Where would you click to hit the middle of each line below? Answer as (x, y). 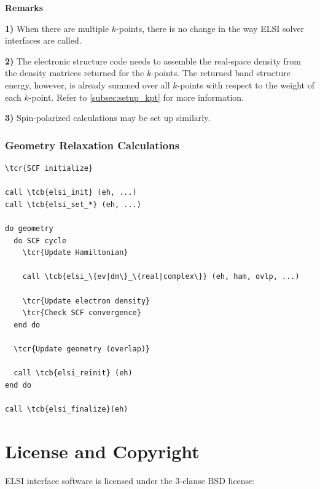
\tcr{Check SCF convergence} (82, 313)
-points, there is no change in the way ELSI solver (210, 28)
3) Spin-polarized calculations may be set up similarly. (108, 118)
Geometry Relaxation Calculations (92, 145)
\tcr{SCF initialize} (49, 168)
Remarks (24, 7)
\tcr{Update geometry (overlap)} (82, 349)
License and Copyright (102, 451)
